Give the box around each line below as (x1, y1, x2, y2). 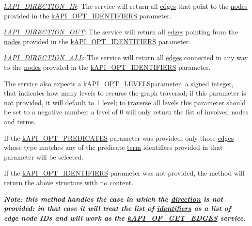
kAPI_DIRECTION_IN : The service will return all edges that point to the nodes (4, 1, 248, 11)
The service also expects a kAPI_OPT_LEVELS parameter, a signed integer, (4, 78, 234, 88)
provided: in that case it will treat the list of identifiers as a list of (4, 203, 231, 213)
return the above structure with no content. (4, 177, 134, 187)
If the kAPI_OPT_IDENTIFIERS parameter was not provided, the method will (4, 168, 245, 178)
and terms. (4, 116, 36, 126)
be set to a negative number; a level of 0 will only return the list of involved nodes (4, 107, 248, 117)
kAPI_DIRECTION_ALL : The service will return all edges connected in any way (4, 52, 248, 63)
